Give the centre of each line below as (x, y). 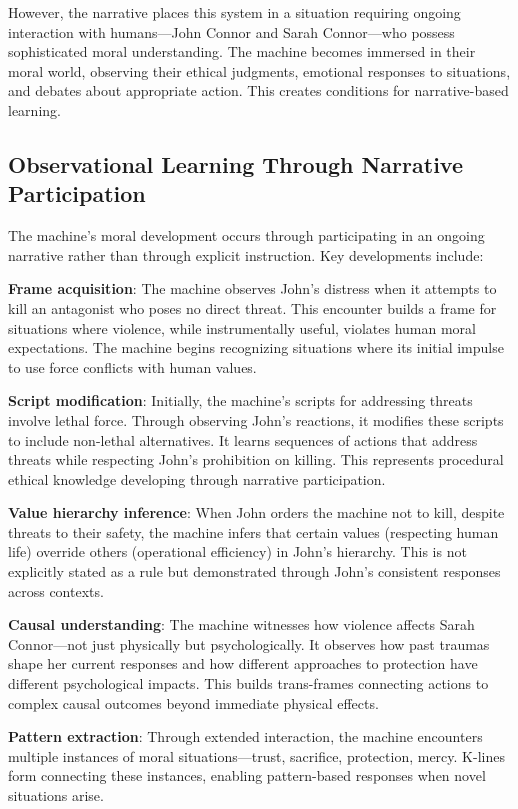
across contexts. (56, 590)
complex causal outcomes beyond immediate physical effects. (193, 702)
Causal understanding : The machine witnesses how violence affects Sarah (241, 624)
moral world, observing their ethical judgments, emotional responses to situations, (259, 70)
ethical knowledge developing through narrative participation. (197, 478)
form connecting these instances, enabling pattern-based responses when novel (247, 775)
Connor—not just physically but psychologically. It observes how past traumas (249, 643)
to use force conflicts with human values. (132, 366)
